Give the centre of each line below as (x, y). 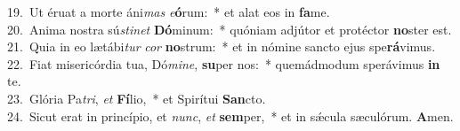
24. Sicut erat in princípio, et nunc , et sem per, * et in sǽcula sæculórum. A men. (230, 116)
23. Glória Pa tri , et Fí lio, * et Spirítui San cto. (137, 98)
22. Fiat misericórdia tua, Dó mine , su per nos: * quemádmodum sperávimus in (224, 63)
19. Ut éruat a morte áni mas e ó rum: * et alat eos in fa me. (169, 12)
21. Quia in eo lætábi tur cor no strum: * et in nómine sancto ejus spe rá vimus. (222, 46)
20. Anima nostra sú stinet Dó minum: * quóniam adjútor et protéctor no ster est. (230, 29)
